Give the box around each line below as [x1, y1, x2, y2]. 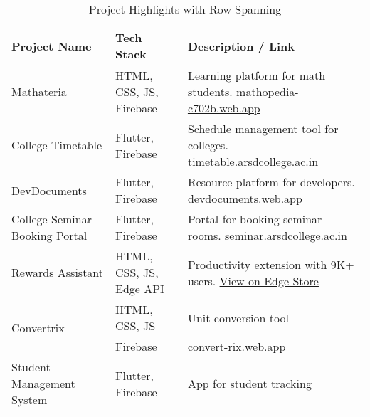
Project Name [11, 37, 92, 54]
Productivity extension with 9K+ [187, 255, 354, 273]
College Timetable [11, 137, 102, 153]
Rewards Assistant [11, 264, 104, 280]
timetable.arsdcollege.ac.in [187, 153, 319, 169]
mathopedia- [236, 83, 299, 100]
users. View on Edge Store [187, 272, 319, 289]
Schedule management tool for [187, 120, 339, 137]
